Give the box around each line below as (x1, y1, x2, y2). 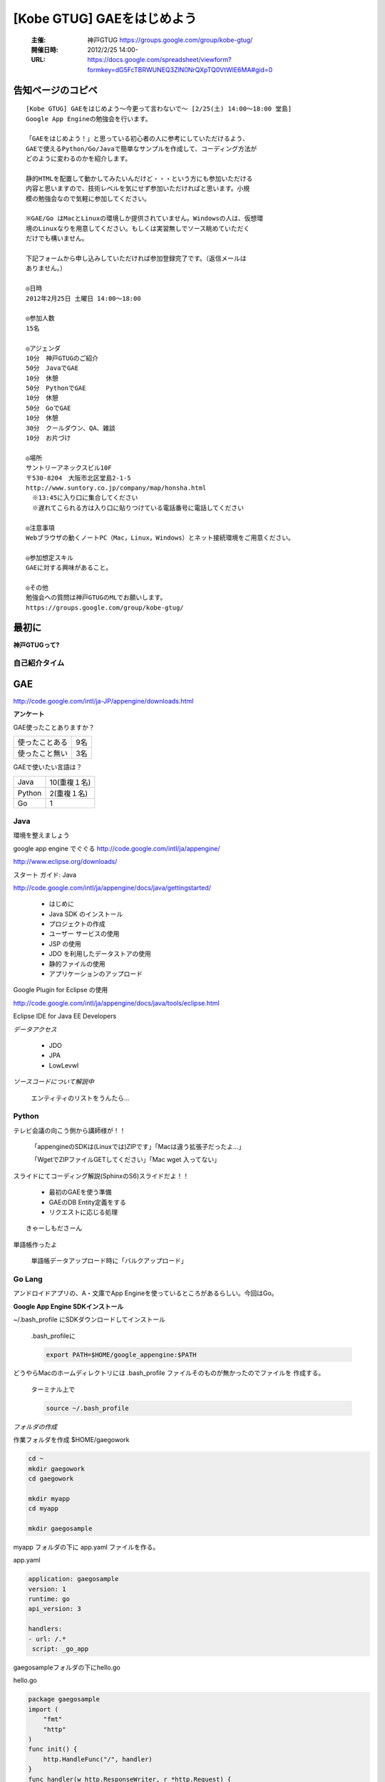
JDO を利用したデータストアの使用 (48, 949, 151, 958)
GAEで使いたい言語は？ (13, 763, 83, 771)
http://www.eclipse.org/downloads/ (13, 857, 118, 866)
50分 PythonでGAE (26, 384, 86, 392)
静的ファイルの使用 (48, 959, 106, 968)
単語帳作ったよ (13, 1240, 57, 1249)
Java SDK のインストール (48, 910, 123, 918)
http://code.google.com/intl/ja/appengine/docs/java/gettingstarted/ (13, 883, 212, 892)
